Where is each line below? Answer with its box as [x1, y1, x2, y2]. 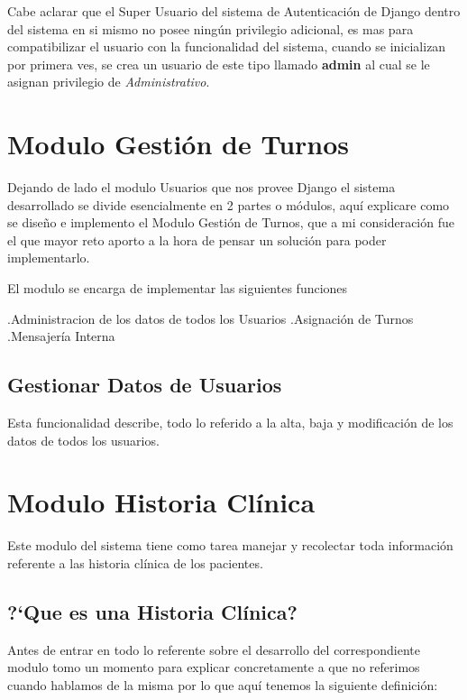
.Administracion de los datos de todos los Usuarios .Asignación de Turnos [7, 309, 414, 327]
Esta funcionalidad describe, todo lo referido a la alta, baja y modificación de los [7, 413, 453, 432]
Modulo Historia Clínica [7, 484, 316, 520]
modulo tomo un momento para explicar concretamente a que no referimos [7, 658, 420, 677]
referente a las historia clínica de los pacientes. [7, 553, 263, 572]
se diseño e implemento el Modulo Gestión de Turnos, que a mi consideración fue [7, 213, 454, 232]
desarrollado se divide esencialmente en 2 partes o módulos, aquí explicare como [7, 195, 450, 214]
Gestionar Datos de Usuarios [7, 371, 282, 399]
